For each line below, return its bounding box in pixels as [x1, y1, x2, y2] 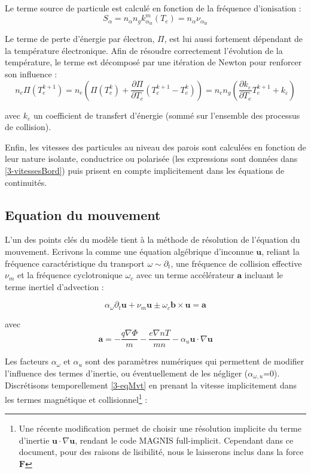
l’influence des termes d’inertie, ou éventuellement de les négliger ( [5, 367, 248, 379]
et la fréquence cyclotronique [17, 269, 123, 281]
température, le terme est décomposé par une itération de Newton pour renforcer [5, 56, 302, 68]
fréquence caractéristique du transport [5, 257, 145, 269]
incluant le [244, 269, 283, 281]
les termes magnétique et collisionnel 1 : [5, 391, 148, 405]
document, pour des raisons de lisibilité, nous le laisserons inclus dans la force [19, 445, 304, 458]
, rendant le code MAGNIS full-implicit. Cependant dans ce [75, 433, 294, 446]
